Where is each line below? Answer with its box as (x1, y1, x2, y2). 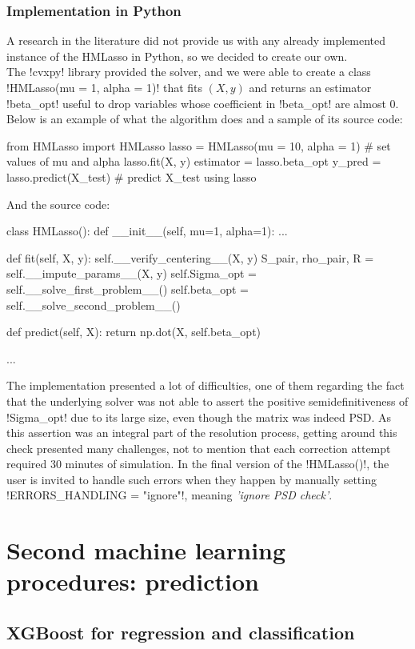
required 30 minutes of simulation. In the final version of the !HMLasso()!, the (6, 455, 389, 472)
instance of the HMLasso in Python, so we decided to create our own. (6, 47, 348, 64)
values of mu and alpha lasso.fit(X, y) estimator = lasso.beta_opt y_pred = (6, 153, 381, 170)
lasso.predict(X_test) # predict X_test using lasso (6, 168, 257, 185)
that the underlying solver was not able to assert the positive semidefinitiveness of (6, 392, 409, 409)
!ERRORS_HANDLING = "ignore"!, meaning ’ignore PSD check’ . (6, 487, 333, 503)
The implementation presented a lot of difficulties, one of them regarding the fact (6, 377, 405, 394)
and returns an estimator (249, 79, 372, 95)
